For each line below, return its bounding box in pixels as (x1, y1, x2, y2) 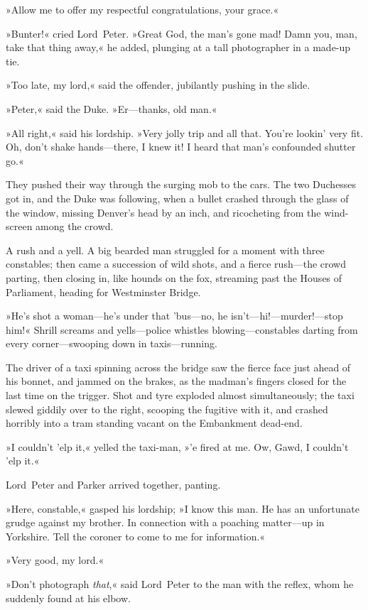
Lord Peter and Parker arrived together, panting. (6, 477, 221, 492)
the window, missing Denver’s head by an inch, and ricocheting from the (6, 205, 321, 219)
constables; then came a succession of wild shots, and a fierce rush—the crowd (6, 256, 347, 271)
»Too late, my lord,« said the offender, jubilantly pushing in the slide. (6, 77, 310, 92)
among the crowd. (36, 219, 114, 234)
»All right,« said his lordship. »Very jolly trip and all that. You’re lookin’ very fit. (6, 125, 364, 140)
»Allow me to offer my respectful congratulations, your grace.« (6, 2, 279, 16)
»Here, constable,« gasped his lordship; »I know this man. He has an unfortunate (6, 501, 360, 516)
